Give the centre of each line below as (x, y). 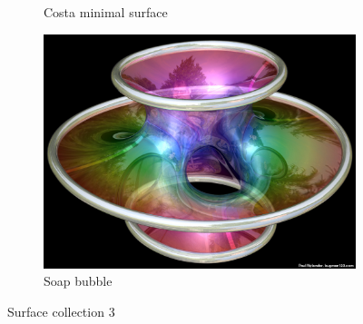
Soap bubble (78, 281)
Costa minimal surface (106, 12)
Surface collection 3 (61, 311)
